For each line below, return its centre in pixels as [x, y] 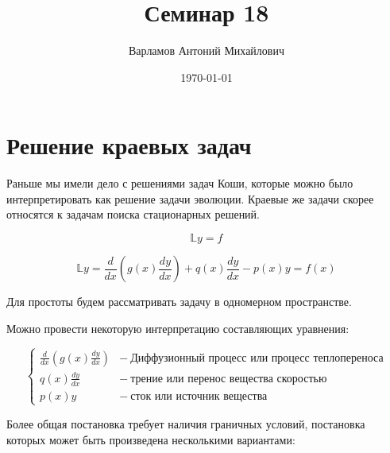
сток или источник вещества [199, 396]
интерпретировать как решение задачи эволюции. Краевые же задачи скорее [190, 198]
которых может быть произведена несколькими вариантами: [151, 439]
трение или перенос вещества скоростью [229, 379]
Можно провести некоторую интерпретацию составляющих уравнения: [178, 328]
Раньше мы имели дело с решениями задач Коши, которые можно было [180, 183]
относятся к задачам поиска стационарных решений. [133, 214]
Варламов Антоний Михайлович [207, 50]
